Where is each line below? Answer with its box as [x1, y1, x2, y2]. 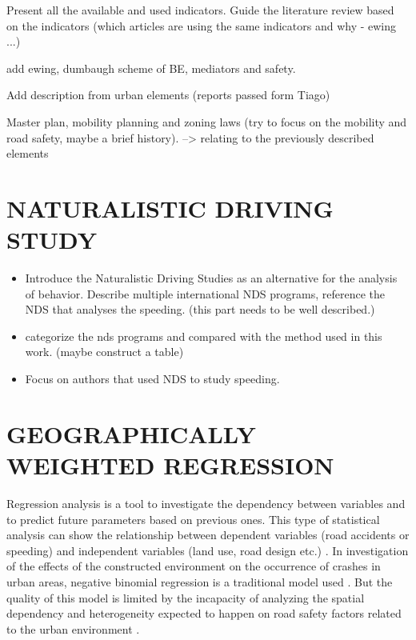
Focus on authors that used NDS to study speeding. [25, 370, 280, 387]
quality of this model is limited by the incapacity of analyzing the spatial [6, 589, 365, 606]
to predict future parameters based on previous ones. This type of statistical [6, 510, 380, 527]
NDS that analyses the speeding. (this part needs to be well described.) [25, 301, 375, 318]
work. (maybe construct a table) [25, 343, 184, 360]
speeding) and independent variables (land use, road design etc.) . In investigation [6, 542, 409, 558]
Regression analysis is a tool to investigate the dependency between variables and [6, 494, 406, 511]
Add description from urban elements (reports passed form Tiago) [6, 86, 330, 103]
